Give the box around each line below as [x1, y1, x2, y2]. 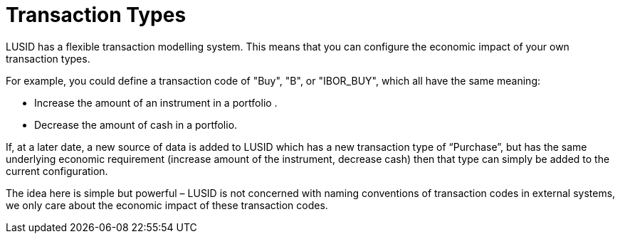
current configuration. [6, 164, 108, 177]
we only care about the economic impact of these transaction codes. [6, 198, 328, 211]
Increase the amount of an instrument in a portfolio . [34, 96, 278, 109]
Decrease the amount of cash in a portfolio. [34, 118, 238, 131]
